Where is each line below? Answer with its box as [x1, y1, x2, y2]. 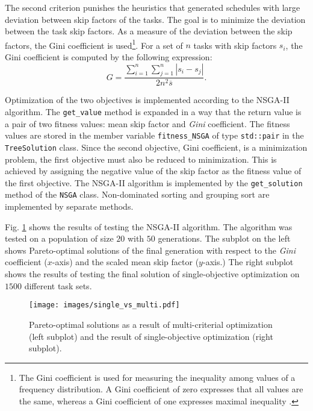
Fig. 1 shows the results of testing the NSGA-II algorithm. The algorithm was [5, 220, 293, 233]
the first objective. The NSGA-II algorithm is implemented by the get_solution [5, 176, 303, 189]
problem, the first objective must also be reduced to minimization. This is [5, 152, 277, 165]
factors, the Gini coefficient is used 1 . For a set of [5, 37, 183, 51]
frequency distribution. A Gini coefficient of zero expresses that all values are [19, 383, 303, 395]
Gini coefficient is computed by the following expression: [5, 51, 212, 63]
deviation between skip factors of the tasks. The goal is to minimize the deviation [5, 13, 306, 25]
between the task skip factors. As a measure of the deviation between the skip [5, 25, 293, 37]
